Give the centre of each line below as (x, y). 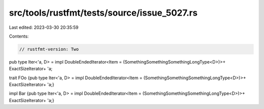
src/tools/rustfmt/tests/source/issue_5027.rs (103, 13)
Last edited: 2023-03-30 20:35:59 (44, 27)
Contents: (19, 36)
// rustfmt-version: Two (49, 49)
